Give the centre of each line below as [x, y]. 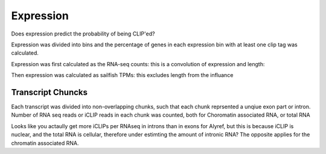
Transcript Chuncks [49, 92]
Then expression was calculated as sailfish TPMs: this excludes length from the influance [122, 75]
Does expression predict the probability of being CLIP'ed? [83, 34]
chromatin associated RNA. [45, 143]
